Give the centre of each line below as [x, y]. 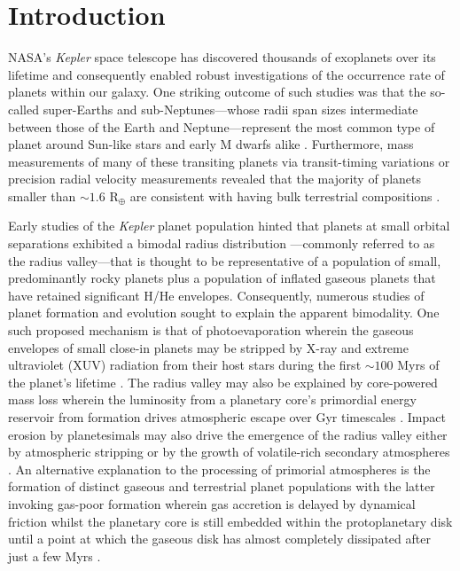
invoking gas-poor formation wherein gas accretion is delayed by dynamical [212, 503]
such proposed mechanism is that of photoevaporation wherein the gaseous [211, 330]
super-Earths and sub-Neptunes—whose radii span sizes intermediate [230, 109]
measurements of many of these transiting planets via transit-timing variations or [229, 161]
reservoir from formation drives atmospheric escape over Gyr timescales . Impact [227, 417]
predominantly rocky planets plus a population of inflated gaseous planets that [222, 278]
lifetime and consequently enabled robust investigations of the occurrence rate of [226, 74]
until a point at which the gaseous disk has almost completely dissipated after [219, 539]
